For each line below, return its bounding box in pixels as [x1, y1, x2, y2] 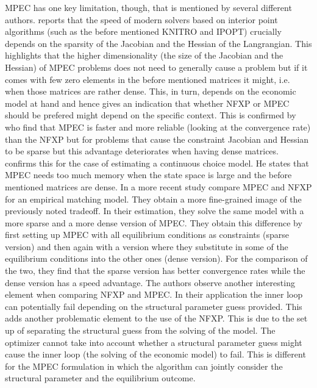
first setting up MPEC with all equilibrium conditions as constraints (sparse [5, 228, 289, 241]
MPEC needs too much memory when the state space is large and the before [5, 168, 292, 181]
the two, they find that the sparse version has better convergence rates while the [5, 264, 305, 277]
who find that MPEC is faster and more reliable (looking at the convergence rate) [5, 120, 311, 133]
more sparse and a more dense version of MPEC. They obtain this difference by [5, 216, 302, 229]
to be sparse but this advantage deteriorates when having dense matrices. [5, 145, 279, 157]
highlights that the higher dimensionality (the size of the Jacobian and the [5, 49, 283, 62]
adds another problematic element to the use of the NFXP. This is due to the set [5, 312, 308, 325]
